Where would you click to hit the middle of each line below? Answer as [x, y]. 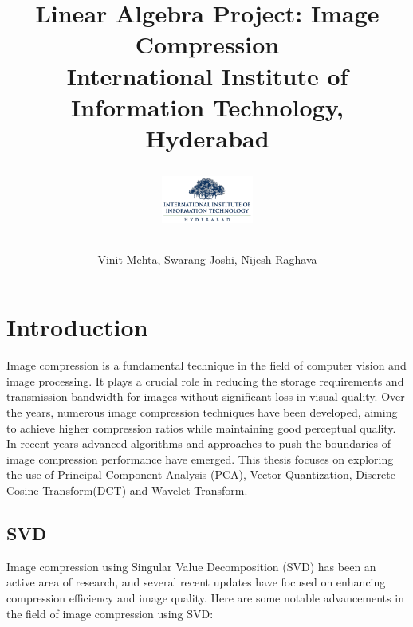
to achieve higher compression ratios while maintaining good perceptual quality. [201, 427]
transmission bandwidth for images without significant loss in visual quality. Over [206, 396]
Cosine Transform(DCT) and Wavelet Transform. [127, 490]
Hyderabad [207, 137]
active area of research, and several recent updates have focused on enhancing [196, 582]
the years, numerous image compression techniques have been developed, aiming [202, 412]
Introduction [77, 327]
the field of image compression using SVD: [110, 613]
